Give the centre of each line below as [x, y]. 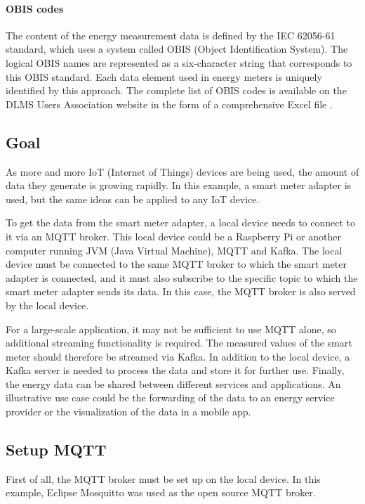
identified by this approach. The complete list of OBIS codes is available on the [176, 90]
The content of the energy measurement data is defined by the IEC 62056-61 [171, 35]
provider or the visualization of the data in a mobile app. [128, 412]
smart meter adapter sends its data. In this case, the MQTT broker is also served [181, 291]
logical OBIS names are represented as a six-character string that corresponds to [179, 62]
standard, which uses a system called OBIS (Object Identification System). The [177, 49]
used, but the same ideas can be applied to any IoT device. [133, 199]
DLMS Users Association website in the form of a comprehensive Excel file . [169, 104]
